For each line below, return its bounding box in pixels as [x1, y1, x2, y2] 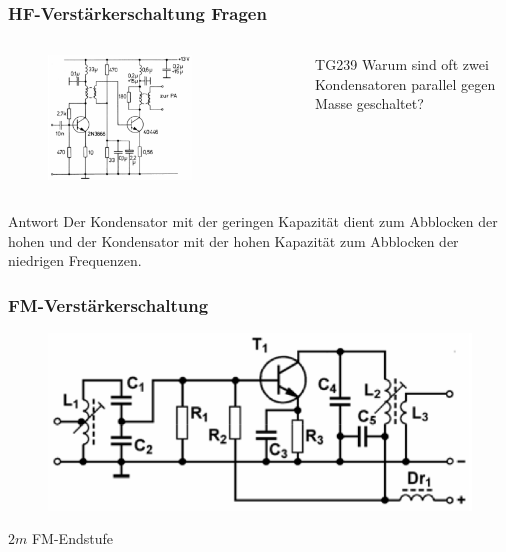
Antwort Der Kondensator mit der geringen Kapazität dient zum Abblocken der [8, 211, 498, 232]
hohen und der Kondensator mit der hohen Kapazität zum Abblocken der [8, 230, 459, 251]
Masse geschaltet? [315, 93, 424, 114]
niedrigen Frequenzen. [8, 250, 142, 271]
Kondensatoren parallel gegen [315, 73, 496, 94]
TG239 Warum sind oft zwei [315, 54, 489, 75]
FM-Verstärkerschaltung [8, 292, 209, 317]
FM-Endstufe [31, 528, 113, 549]
